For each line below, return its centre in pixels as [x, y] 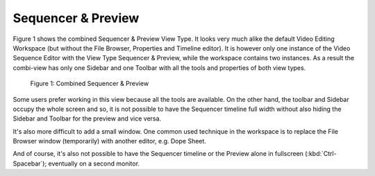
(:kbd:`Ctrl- [320, 154]
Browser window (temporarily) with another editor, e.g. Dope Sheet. [109, 141]
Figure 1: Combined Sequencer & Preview [90, 84]
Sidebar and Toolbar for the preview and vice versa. [87, 118]
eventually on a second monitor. [94, 164]
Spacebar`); [30, 164]
